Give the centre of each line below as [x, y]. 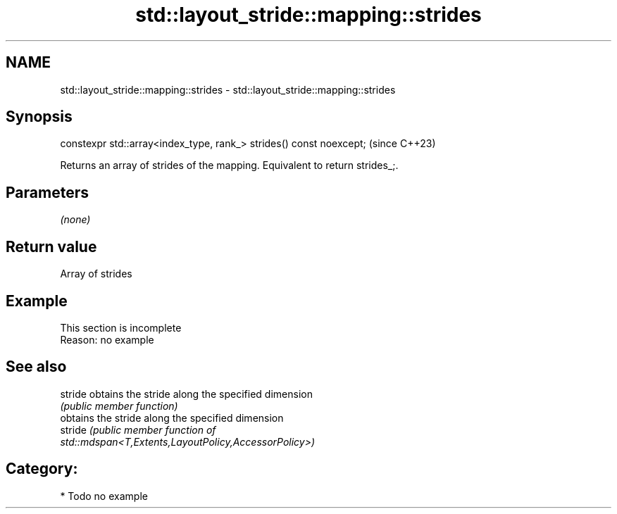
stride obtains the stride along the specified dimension [186, 394]
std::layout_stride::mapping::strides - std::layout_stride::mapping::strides [228, 89]
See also [36, 367]
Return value [51, 246]
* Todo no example [104, 496]
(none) [75, 220]
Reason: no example [107, 339]
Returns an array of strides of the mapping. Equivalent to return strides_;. [229, 165]
